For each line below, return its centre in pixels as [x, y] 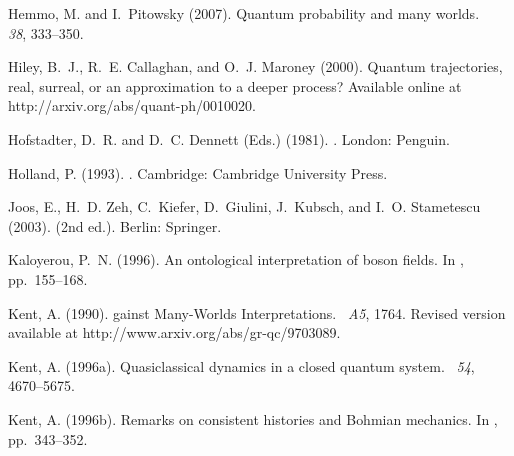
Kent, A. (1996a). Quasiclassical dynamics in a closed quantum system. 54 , [241, 365]
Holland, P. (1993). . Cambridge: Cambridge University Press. [198, 172]
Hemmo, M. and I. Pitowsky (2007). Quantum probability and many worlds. [244, 13]
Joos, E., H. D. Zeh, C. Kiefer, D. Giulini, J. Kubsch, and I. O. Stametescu [244, 206]
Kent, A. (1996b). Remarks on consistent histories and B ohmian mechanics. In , [253, 418]
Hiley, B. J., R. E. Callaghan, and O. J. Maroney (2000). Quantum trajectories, [255, 66]
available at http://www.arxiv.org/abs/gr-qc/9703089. [174, 332]
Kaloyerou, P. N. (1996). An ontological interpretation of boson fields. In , [236, 259]
